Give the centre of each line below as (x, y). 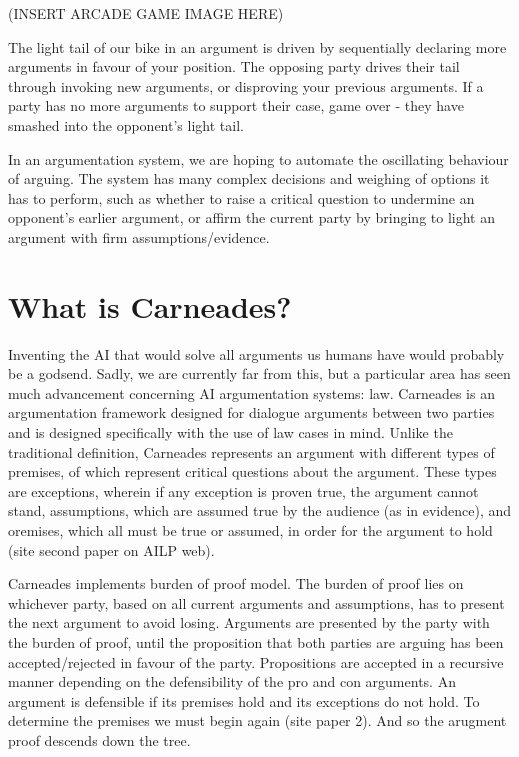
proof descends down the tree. (99, 739)
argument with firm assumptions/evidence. (139, 236)
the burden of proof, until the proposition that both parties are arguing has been (256, 641)
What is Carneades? (150, 305)
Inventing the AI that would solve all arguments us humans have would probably (256, 353)
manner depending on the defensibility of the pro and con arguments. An (232, 681)
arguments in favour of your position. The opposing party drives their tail (234, 66)
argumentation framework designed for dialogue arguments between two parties (251, 412)
